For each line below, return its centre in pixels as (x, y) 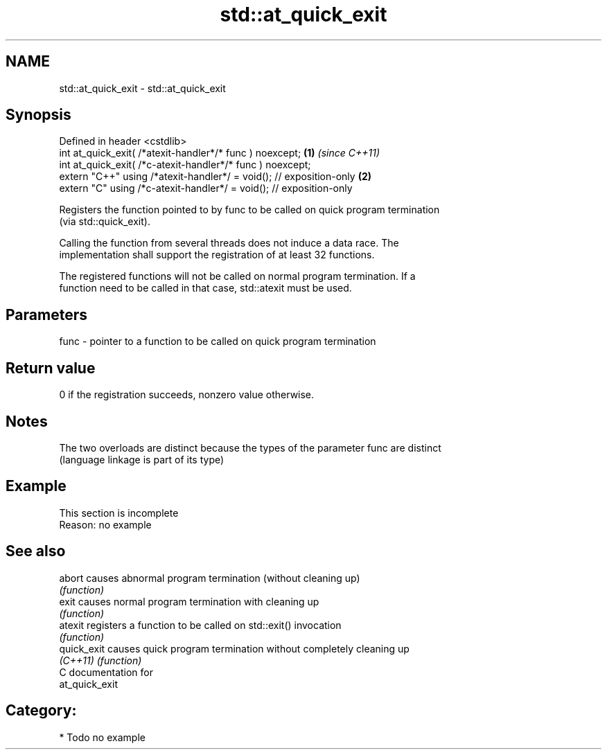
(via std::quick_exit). (105, 222)
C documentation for (106, 672)
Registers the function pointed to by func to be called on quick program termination (249, 210)
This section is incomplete (119, 513)
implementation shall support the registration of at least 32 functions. (217, 255)
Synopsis (38, 115)
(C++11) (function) (100, 660)
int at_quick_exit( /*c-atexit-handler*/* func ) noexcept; (185, 165)
